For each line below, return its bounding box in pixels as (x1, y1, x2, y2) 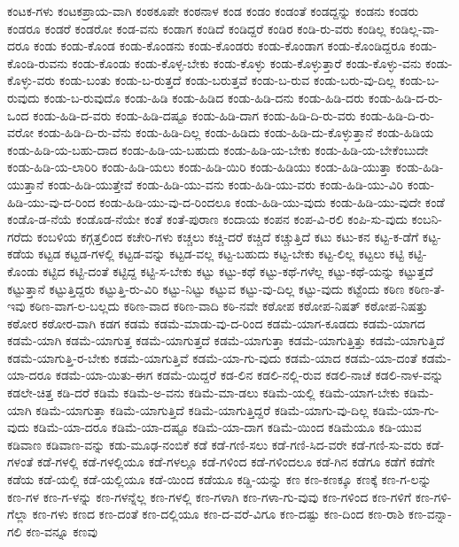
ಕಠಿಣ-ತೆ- (408, 279, 446, 297)
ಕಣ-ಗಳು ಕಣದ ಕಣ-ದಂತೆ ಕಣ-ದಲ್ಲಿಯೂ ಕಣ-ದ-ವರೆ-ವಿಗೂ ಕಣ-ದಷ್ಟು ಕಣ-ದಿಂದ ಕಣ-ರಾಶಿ (32, 505, 405, 523)
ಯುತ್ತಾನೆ (7, 174, 44, 193)
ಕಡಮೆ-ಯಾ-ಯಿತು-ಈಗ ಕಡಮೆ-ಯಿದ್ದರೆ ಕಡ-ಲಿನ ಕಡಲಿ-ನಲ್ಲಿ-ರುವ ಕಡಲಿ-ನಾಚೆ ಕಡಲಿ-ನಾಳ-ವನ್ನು (55, 366, 444, 384)
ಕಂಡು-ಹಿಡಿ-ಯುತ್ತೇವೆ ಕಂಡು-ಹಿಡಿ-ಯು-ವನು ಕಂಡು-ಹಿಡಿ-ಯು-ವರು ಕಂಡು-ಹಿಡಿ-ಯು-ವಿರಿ (48, 174, 403, 193)
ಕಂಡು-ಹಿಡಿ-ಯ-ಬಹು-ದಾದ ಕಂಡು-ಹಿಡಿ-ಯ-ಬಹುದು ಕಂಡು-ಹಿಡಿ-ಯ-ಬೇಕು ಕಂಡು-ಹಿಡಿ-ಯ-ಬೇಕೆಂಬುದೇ (7, 140, 429, 158)
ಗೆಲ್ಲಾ (7, 505, 28, 523)
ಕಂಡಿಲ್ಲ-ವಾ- (390, 19, 440, 37)
